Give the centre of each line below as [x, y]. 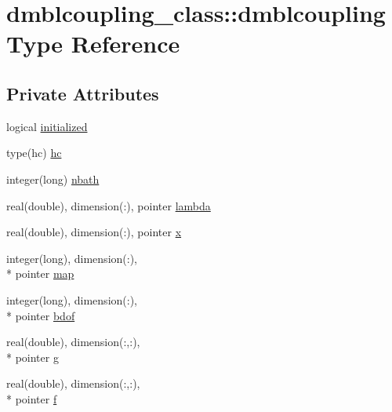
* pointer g [33, 357]
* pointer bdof [41, 315]
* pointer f [32, 398]
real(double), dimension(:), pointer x [94, 232]
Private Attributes [83, 93]
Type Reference [93, 44]
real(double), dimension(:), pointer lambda [109, 205]
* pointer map [40, 273]
